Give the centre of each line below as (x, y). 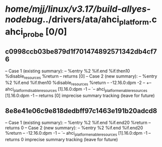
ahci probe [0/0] (36, 32)
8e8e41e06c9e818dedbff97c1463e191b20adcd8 (81, 111)
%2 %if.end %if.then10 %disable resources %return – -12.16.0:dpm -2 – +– (78, 83)
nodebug (24, 19)
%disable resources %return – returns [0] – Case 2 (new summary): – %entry (81, 77)
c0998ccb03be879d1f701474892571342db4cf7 (81, 51)
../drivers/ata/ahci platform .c (100, 20)
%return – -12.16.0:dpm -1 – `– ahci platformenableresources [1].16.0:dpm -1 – (78, 134)
